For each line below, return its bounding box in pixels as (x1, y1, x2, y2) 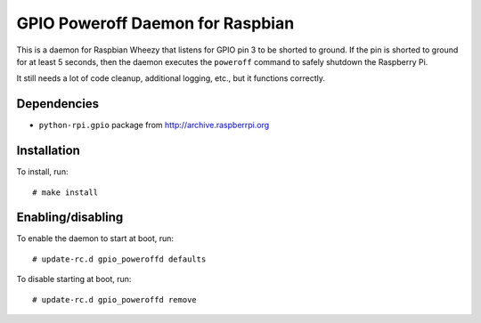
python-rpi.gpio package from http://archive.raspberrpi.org (38, 120, 270, 131)
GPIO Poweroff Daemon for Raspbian (16, 13, 295, 33)
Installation (16, 143, 80, 158)
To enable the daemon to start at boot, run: (16, 233, 174, 244)
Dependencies (16, 96, 100, 111)
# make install (32, 187, 99, 198)
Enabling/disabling (16, 210, 124, 225)
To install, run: (16, 166, 69, 177)
